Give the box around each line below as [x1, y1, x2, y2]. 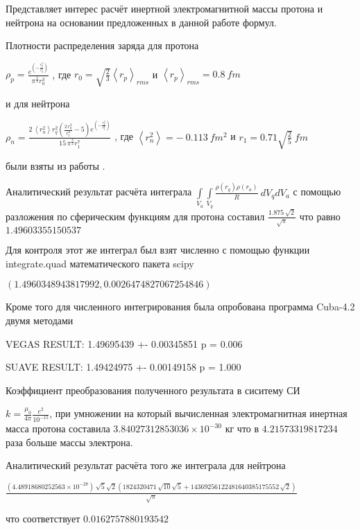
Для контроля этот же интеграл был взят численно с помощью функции [6, 242, 310, 257]
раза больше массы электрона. [6, 434, 133, 449]
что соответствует [6, 511, 80, 526]
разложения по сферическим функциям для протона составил [6, 209, 265, 223]
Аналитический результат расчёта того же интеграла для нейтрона [6, 458, 286, 472]
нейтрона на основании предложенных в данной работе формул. [6, 15, 277, 29]
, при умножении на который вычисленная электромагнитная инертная [49, 406, 348, 421]
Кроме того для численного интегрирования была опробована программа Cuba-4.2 [6, 299, 355, 314]
